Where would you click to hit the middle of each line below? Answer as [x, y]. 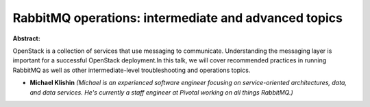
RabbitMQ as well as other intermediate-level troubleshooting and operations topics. [132, 70]
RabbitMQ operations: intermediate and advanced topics [177, 18]
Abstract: [26, 38]
